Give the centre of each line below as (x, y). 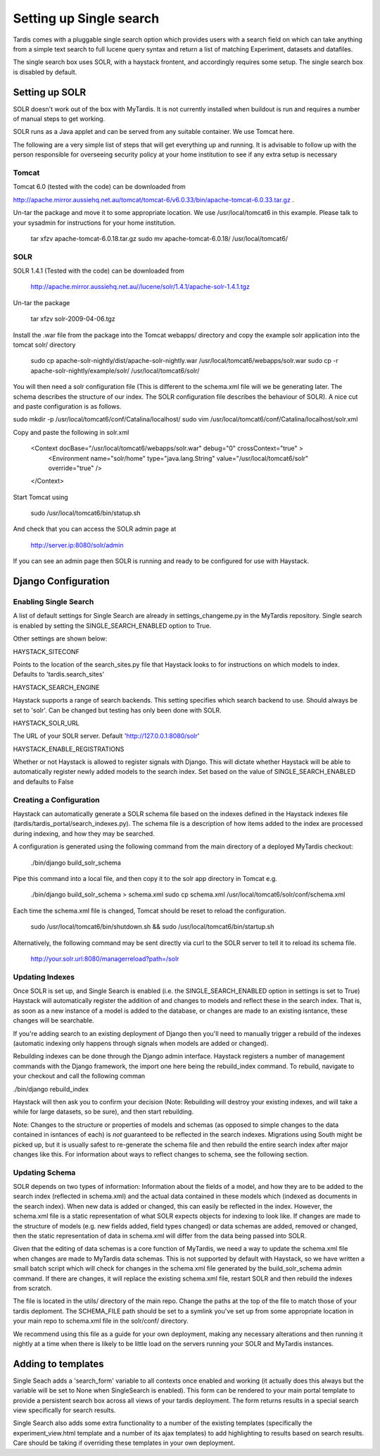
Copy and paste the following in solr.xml (71, 432)
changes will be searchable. (53, 1020)
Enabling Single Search (53, 602)
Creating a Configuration (56, 800)
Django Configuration (62, 581)
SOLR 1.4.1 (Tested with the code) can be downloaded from (99, 271)
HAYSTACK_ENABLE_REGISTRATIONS (69, 749)
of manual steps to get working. (59, 119)
